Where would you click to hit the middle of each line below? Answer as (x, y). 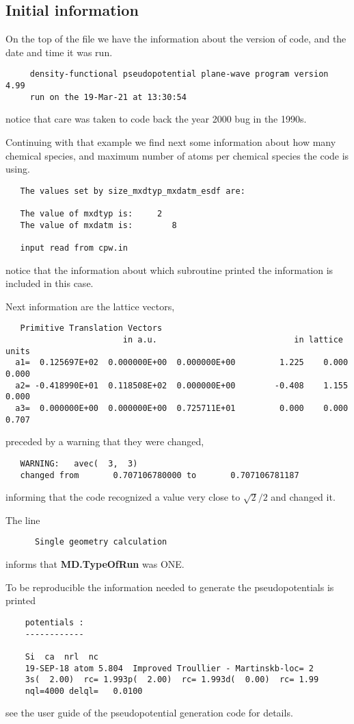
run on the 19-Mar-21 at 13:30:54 (108, 97)
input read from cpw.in (74, 248)
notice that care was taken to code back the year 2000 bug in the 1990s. (156, 119)
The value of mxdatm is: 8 (98, 225)
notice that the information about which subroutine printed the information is (169, 270)
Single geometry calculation (101, 542)
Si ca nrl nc (62, 657)
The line (23, 520)
